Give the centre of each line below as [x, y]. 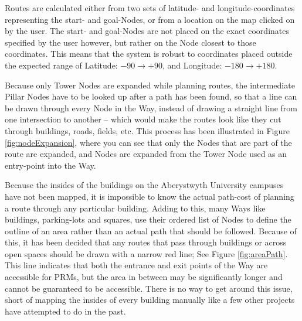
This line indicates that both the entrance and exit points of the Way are [136, 265]
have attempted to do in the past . [65, 311]
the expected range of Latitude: [61, 65]
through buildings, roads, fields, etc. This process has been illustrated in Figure [147, 130]
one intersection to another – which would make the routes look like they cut [143, 119]
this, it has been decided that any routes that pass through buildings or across [146, 242]
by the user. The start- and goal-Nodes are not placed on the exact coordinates [147, 31]
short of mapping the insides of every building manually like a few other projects [150, 300]
